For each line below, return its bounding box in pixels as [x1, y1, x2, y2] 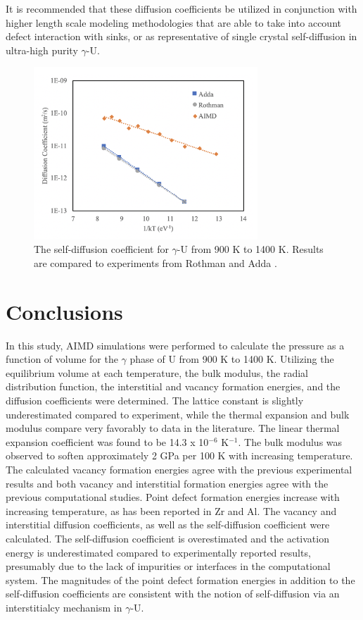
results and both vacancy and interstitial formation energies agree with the [6, 476, 329, 490]
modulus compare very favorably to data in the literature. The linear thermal [6, 421, 340, 435]
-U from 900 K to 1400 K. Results [177, 242, 324, 256]
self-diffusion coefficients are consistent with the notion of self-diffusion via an [6, 586, 340, 601]
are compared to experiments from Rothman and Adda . [34, 255, 277, 270]
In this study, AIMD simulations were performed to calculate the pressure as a [6, 337, 345, 352]
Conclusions [6, 297, 123, 325]
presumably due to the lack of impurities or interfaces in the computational [6, 559, 331, 573]
